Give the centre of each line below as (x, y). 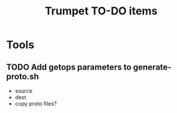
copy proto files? (36, 104)
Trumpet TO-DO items (101, 11)
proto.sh (23, 76)
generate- (152, 67)
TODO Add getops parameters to (69, 67)
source (24, 91)
